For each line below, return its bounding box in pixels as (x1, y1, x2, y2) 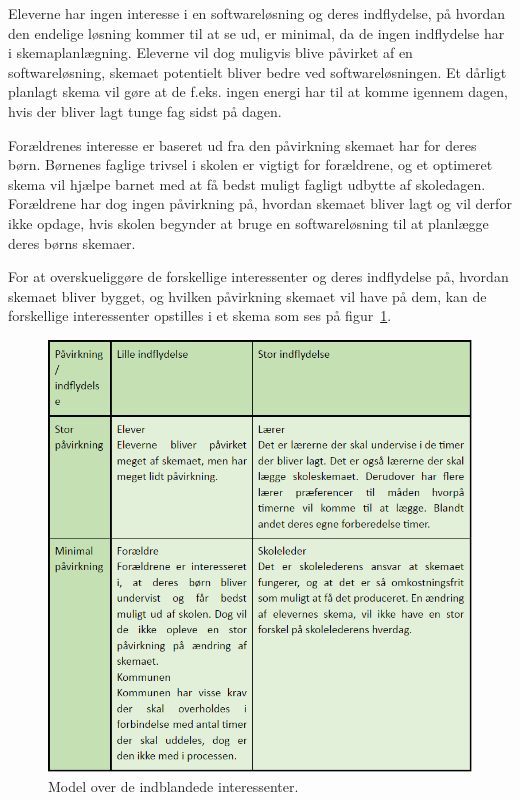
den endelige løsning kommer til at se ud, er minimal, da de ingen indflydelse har (8, 22, 505, 43)
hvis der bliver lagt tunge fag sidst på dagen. (8, 100, 282, 121)
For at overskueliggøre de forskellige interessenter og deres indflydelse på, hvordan (8, 266, 509, 287)
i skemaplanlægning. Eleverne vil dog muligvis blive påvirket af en (8, 42, 413, 63)
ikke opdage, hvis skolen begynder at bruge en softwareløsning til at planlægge (8, 212, 489, 233)
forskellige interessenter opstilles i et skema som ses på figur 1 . (8, 305, 392, 326)
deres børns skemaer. (8, 232, 136, 253)
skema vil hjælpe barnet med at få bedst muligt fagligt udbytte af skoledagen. (8, 173, 486, 194)
